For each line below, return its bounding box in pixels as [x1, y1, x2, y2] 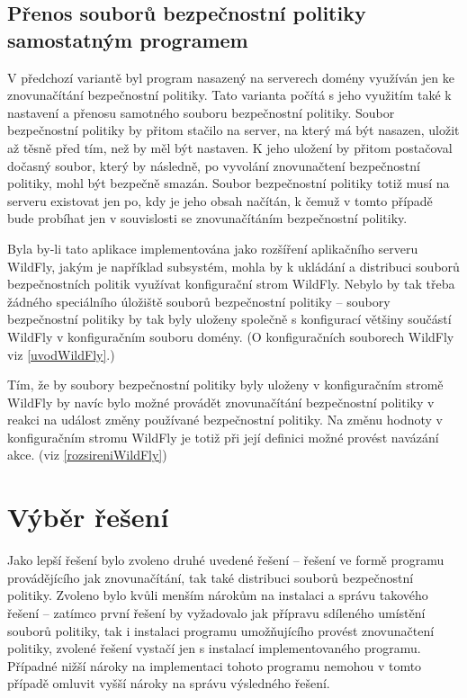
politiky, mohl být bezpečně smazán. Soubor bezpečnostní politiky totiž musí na [7, 174, 450, 192]
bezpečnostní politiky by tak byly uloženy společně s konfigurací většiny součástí [7, 309, 452, 328]
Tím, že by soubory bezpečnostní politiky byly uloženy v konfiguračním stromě [7, 375, 444, 394]
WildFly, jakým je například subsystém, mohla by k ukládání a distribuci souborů [7, 256, 460, 275]
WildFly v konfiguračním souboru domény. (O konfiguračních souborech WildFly [7, 327, 454, 345]
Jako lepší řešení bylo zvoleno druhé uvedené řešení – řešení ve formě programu [7, 550, 445, 569]
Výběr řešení [7, 498, 169, 535]
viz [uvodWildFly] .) [7, 345, 115, 363]
